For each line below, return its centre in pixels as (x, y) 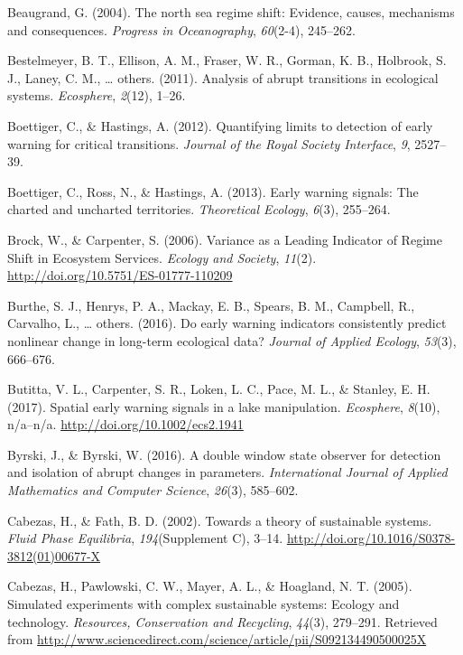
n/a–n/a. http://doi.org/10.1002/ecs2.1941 (125, 424)
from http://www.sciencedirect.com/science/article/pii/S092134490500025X (217, 639)
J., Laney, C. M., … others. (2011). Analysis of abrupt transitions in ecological (223, 77)
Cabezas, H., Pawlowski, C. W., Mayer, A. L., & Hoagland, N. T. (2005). (210, 586)
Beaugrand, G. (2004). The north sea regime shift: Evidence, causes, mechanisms (231, 12)
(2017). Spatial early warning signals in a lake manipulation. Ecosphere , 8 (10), (224, 406)
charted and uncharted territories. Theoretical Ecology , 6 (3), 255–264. (199, 209)
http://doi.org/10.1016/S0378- (371, 538)
